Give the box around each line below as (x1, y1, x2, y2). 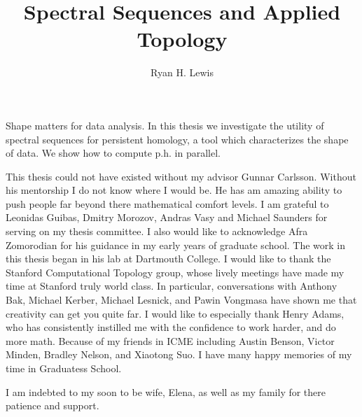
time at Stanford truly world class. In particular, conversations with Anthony (6, 278, 337, 293)
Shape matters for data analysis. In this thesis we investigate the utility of (6, 118, 324, 132)
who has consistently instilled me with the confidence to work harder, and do (6, 320, 336, 334)
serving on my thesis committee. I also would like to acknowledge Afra (6, 224, 308, 239)
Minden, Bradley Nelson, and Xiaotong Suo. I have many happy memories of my (6, 347, 352, 362)
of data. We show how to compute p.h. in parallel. (6, 146, 221, 160)
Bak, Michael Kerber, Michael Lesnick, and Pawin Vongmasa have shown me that (6, 292, 357, 307)
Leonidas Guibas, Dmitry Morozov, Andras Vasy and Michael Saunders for (6, 210, 328, 225)
